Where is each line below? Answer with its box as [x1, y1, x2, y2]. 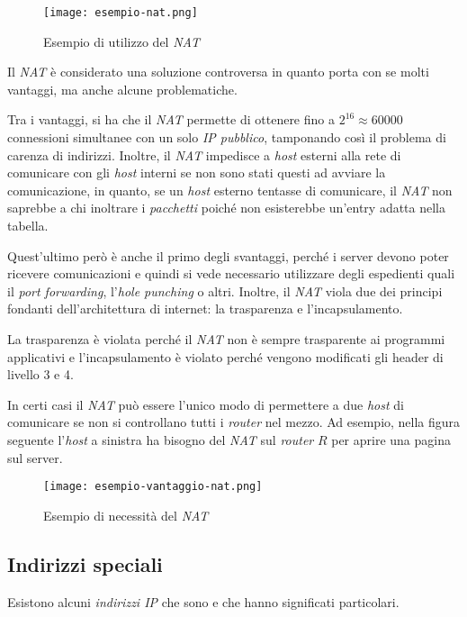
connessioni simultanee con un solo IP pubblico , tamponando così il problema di [7, 128, 446, 147]
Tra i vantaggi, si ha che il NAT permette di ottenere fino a [7, 110, 335, 129]
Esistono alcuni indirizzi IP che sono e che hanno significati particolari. [7, 592, 400, 611]
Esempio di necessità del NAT [43, 505, 209, 524]
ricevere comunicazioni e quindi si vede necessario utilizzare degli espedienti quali [7, 264, 455, 283]
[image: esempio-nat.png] [43, 6, 198, 19]
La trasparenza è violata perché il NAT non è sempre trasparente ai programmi [7, 329, 445, 348]
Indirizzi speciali [7, 549, 163, 577]
